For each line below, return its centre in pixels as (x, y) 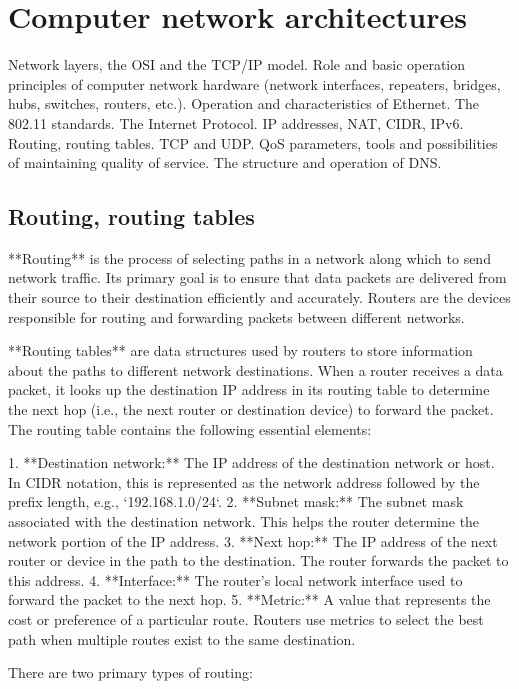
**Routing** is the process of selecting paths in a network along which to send (249, 257)
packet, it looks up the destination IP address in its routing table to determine (249, 389)
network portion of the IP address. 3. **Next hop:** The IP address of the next (253, 540)
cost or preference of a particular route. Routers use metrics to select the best (246, 618)
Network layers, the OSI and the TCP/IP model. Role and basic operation (237, 64)
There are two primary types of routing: (130, 672)
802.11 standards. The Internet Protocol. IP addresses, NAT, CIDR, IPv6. (236, 122)
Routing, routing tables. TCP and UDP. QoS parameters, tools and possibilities (253, 142)
